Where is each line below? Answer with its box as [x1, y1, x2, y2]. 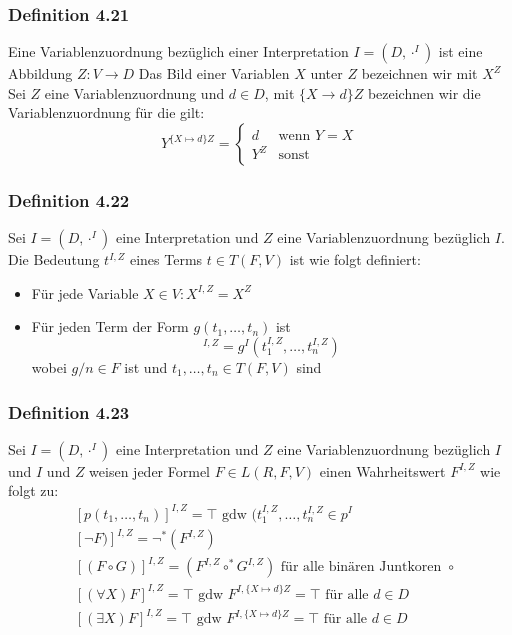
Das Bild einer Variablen [138, 63, 290, 84]
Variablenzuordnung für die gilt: [8, 102, 205, 123]
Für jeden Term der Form [31, 316, 189, 337]
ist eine [438, 41, 483, 62]
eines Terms [129, 249, 203, 270]
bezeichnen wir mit [361, 63, 478, 84]
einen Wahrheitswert [319, 460, 446, 481]
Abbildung [8, 63, 73, 84]
